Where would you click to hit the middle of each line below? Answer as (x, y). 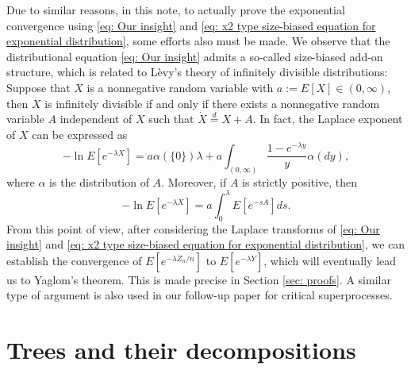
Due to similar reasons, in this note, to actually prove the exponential (176, 10)
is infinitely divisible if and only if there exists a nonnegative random (212, 103)
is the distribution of (99, 181)
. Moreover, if (194, 181)
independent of (96, 119)
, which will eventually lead (330, 260)
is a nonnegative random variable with (180, 87)
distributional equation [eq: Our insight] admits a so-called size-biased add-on (195, 56)
